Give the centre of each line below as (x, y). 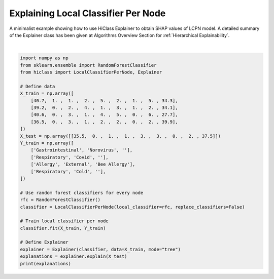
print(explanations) (45, 264)
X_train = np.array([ (47, 93)
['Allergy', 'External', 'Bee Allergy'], (83, 164)
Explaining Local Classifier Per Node (88, 13)
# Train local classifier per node (64, 221)
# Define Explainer (44, 242)
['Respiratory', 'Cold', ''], (68, 171)
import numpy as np (44, 58)
